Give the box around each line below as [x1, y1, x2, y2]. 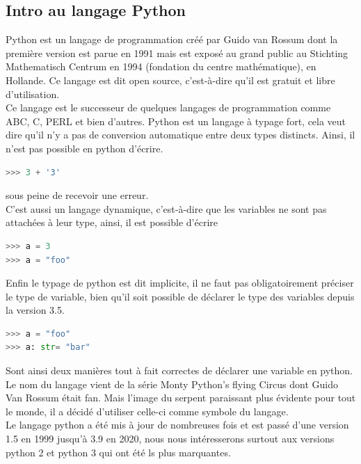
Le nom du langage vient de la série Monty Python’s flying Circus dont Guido [6, 376, 338, 391]
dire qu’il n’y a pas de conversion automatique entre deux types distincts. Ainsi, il [6, 127, 355, 142]
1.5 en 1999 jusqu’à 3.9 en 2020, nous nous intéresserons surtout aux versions [6, 431, 335, 446]
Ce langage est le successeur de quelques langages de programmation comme [6, 100, 331, 115]
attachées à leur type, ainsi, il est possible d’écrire [6, 215, 218, 230]
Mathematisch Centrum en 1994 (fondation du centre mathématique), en [6, 59, 316, 74]
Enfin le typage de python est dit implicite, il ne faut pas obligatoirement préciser [6, 275, 354, 290]
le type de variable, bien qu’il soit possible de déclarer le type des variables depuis [6, 289, 355, 303]
